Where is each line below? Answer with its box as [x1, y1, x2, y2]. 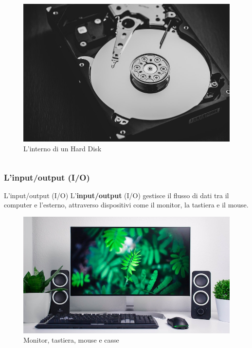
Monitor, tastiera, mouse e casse [23, 335, 119, 345]
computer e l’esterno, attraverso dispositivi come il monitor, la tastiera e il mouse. [4, 200, 249, 210]
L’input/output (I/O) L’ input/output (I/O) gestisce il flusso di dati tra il [4, 190, 229, 200]
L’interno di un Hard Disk [23, 143, 102, 154]
